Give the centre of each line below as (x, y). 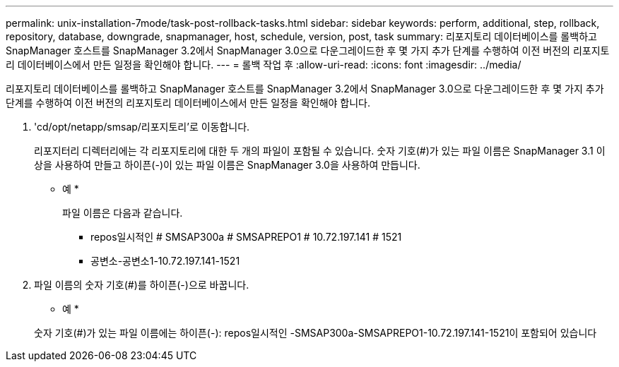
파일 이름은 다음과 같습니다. (123, 213)
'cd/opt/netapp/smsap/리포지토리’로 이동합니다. (142, 127)
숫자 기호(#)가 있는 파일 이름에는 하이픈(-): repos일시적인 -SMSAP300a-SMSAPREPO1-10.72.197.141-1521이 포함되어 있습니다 (316, 333)
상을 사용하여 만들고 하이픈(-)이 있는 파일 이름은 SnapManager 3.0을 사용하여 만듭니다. (227, 165)
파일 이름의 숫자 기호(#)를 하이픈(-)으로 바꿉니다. (142, 285)
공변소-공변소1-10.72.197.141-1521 (165, 261)
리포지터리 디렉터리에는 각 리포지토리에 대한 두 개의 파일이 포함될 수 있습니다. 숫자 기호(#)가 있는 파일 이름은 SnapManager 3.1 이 (320, 151)
